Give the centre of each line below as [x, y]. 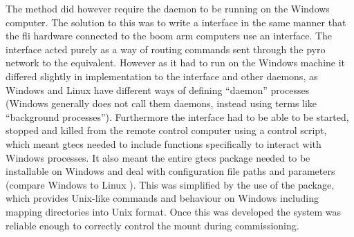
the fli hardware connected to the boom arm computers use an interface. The [169, 36]
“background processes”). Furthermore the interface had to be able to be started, [177, 116]
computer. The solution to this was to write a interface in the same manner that [176, 22]
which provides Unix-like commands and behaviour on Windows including [162, 198]
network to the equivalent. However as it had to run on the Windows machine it [176, 63]
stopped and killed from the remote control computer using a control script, [166, 130]
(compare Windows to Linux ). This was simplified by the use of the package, [170, 184]
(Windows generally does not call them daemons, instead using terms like [161, 103]
